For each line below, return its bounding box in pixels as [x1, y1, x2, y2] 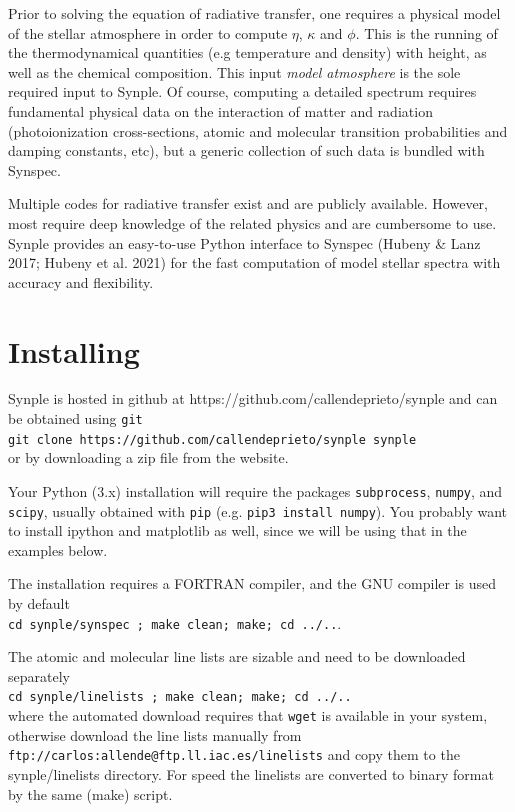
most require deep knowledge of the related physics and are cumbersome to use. [8, 212, 497, 233]
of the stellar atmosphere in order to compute [8, 22, 288, 43]
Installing [8, 330, 140, 371]
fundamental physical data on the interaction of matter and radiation [8, 100, 433, 121]
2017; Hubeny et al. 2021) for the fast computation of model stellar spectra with [8, 252, 501, 273]
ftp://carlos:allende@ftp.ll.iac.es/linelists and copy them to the [8, 744, 460, 765]
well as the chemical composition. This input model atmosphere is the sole [8, 61, 461, 82]
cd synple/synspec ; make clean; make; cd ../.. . [8, 612, 342, 633]
